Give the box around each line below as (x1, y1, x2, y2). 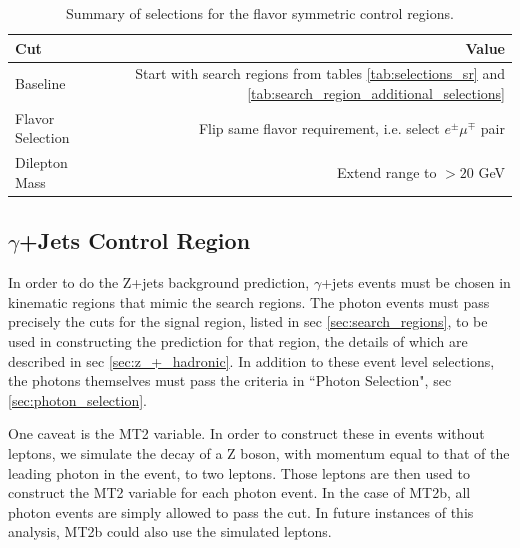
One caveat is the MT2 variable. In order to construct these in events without (8, 423, 485, 444)
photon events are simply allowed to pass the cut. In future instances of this (8, 501, 474, 522)
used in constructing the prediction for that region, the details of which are (8, 330, 468, 351)
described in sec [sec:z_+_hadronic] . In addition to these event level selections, (8, 350, 495, 371)
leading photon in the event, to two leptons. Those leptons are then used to (8, 462, 470, 483)
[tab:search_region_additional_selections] (247, 83, 505, 104)
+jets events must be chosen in (321, 272, 511, 293)
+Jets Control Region (18, 225, 251, 256)
